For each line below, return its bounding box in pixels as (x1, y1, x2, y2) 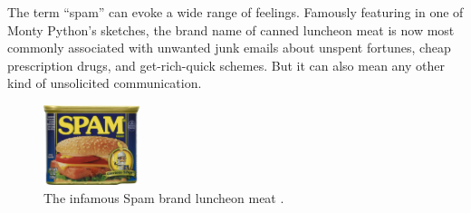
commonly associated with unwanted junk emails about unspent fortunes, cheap (7, 38, 451, 57)
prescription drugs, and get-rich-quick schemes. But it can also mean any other (7, 55, 445, 74)
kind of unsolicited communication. (7, 73, 202, 92)
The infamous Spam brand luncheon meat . (43, 188, 284, 207)
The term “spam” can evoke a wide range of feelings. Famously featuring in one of (7, 3, 464, 21)
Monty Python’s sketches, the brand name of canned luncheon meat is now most (7, 20, 455, 39)
